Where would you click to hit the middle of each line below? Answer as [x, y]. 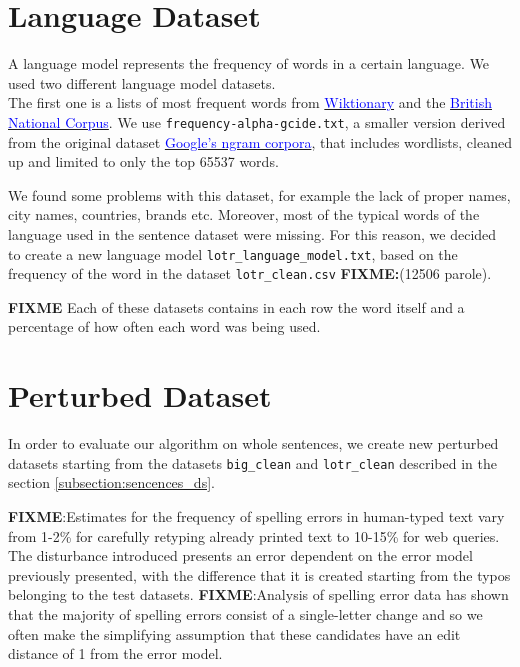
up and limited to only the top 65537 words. [143, 161]
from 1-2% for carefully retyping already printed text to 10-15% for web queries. [254, 535]
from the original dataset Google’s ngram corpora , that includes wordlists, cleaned [260, 141]
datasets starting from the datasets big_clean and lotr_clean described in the [252, 462]
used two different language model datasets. [142, 82]
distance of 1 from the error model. [115, 653]
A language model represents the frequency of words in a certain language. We [249, 63]
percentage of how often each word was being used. [164, 326]
